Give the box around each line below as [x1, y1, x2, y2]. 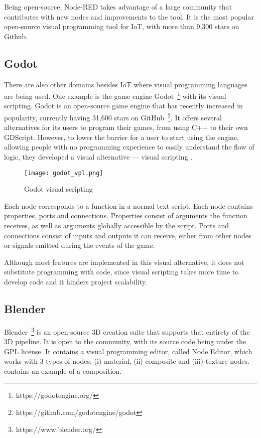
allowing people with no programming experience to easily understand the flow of [4, 141, 254, 152]
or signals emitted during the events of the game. [4, 240, 155, 250]
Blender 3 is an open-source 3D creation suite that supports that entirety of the [4, 325, 250, 337]
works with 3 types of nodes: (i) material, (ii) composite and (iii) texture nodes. [4, 356, 249, 366]
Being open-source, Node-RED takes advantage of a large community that [4, 2, 232, 12]
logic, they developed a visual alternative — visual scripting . [4, 152, 193, 162]
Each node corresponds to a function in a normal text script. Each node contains [4, 200, 253, 211]
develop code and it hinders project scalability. [4, 276, 147, 287]
